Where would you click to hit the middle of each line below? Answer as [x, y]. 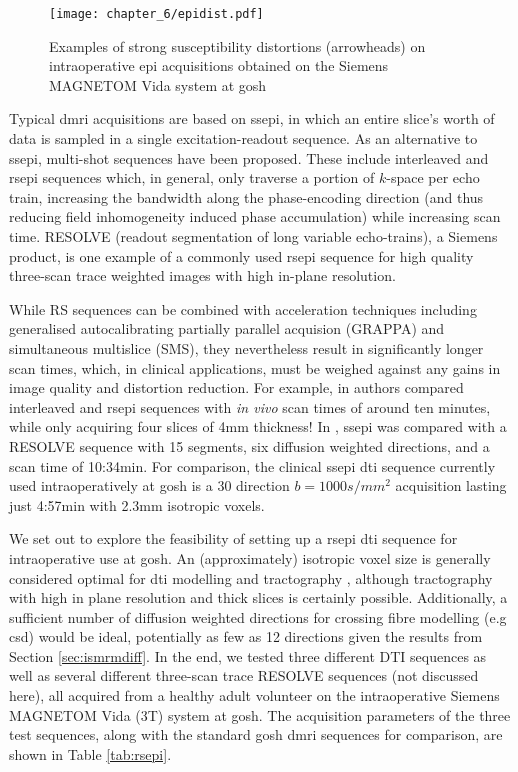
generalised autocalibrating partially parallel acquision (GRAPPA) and [227, 328]
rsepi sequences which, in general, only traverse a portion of [192, 177]
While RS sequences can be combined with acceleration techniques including [243, 308]
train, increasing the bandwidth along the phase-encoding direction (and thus [246, 196]
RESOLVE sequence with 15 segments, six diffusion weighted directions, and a [249, 445]
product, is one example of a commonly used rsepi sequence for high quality [241, 255]
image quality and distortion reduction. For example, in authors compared [236, 387]
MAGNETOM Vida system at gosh [158, 84]
